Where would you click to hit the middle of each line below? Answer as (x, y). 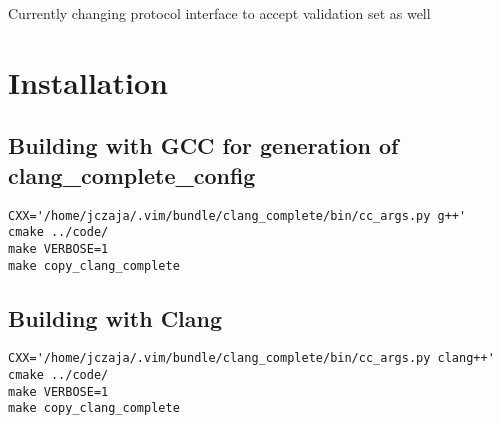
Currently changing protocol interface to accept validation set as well (219, 13)
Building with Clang (115, 317)
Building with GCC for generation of (203, 145)
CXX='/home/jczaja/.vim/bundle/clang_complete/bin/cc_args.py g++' (237, 215)
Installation (88, 81)
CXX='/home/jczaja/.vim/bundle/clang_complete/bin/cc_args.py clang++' (251, 358)
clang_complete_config (132, 174)
